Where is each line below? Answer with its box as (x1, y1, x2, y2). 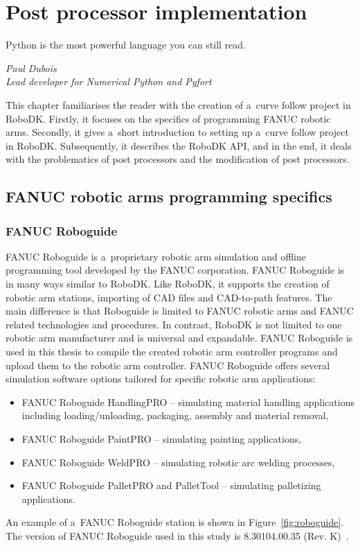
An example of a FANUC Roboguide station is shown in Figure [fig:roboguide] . (6, 515, 344, 529)
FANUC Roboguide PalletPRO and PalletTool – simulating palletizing (21, 478, 321, 493)
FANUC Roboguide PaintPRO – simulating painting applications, (21, 432, 302, 445)
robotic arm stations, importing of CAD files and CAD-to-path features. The (6, 290, 332, 304)
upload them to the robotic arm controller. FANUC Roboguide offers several (6, 357, 330, 372)
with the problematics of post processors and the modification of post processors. (6, 152, 350, 166)
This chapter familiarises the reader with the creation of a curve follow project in (6, 97, 351, 112)
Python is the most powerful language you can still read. (6, 37, 246, 52)
